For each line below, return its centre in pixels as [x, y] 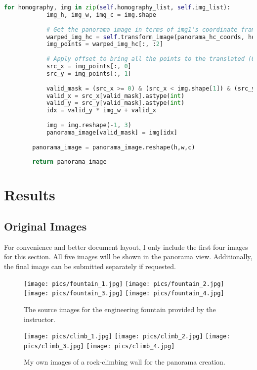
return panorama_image [69, 162]
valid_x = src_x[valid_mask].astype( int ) [115, 96]
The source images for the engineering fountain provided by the [120, 309]
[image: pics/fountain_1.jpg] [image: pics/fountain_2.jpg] [124, 284]
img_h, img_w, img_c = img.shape [101, 15]
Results [30, 195]
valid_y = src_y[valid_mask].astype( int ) [115, 103]
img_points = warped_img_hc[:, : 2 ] [105, 44]
